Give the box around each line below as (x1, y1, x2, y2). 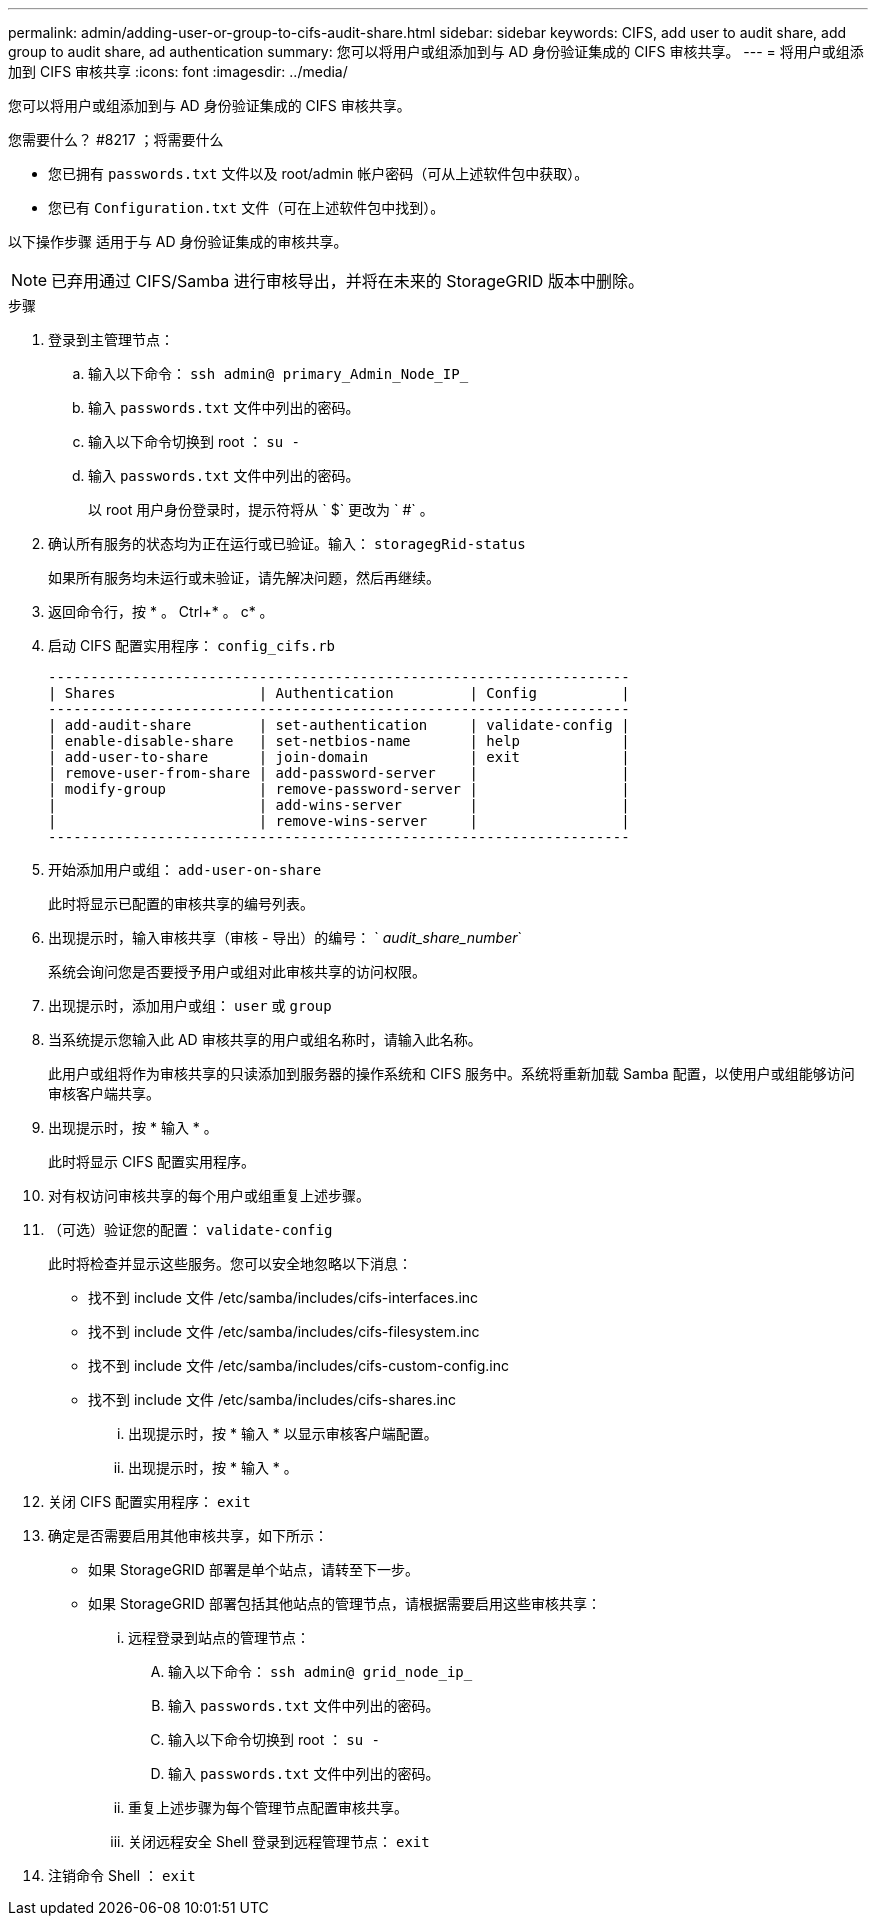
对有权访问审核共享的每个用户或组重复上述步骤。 (48, 1187, 370, 1204)
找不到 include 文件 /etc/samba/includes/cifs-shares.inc (88, 1391, 457, 1408)
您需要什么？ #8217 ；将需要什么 (8, 131, 224, 148)
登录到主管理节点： (48, 331, 174, 348)
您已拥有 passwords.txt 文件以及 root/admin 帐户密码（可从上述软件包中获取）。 (48, 165, 589, 182)
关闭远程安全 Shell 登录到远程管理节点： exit (128, 1833, 430, 1850)
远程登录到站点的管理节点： (128, 1629, 310, 1646)
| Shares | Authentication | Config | (48, 685, 630, 701)
